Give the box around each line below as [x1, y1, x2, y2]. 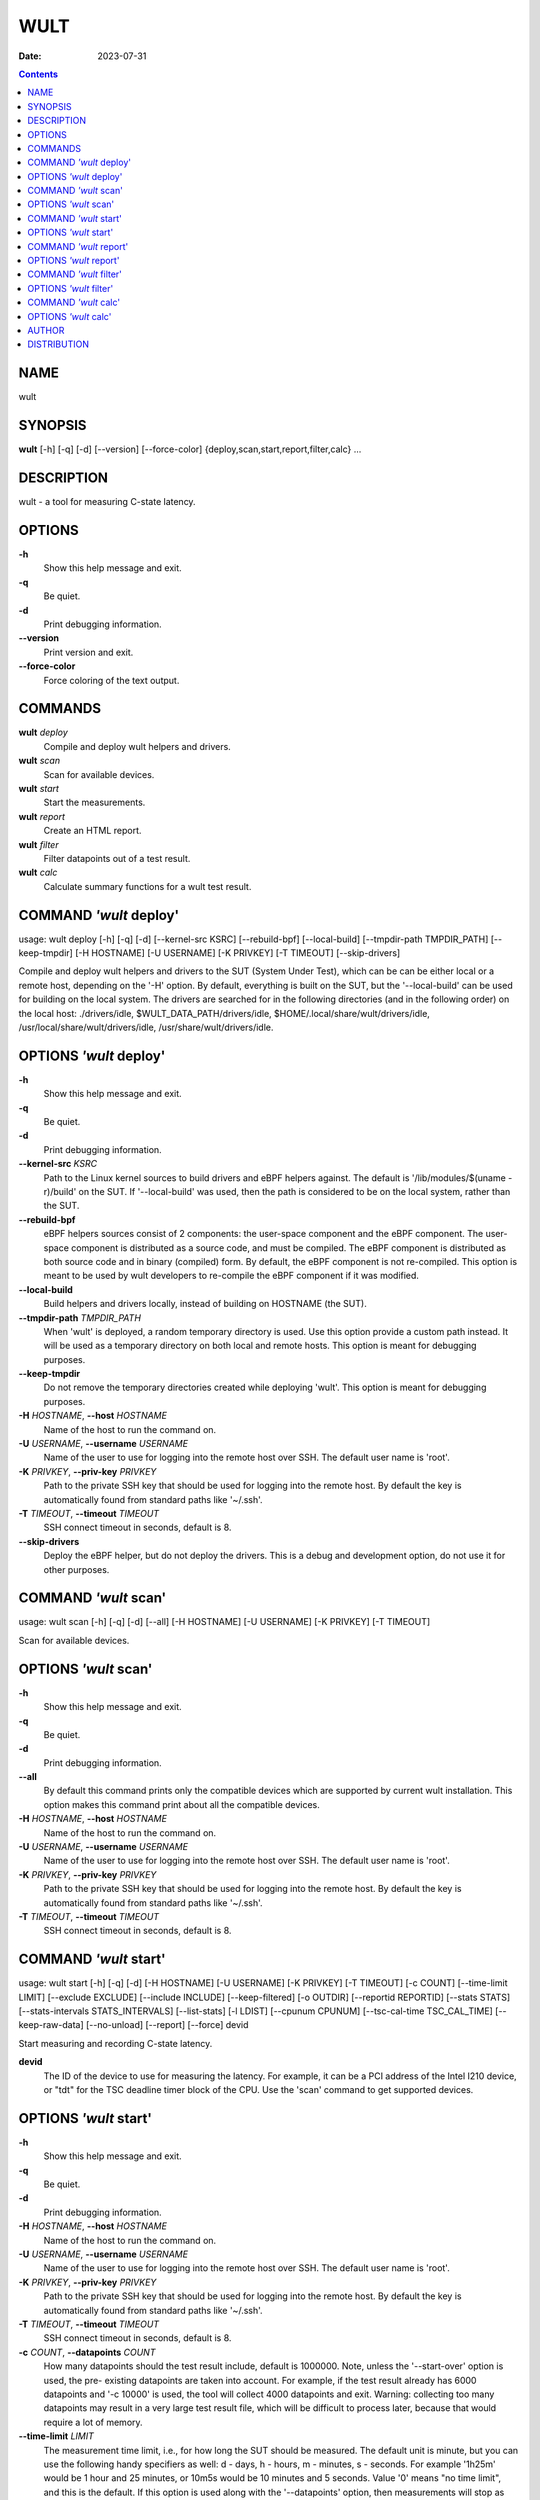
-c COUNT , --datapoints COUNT [18, 2346, 156, 2358]
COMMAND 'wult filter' [27, 268, 122, 280]
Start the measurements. [43, 796, 146, 809]
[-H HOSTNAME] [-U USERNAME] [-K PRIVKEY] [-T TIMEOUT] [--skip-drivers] [75, 947, 401, 959]
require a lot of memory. [43, 2416, 144, 2428]
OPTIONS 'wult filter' [27, 282, 114, 294]
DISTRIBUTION [27, 338, 90, 350]
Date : [18, 50, 42, 62]
